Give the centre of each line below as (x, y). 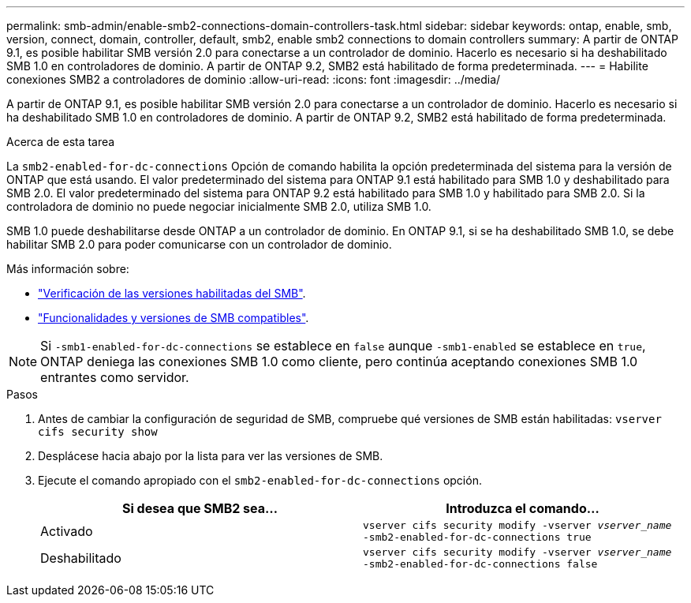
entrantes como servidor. (115, 377)
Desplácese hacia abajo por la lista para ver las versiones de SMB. (211, 456)
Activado (67, 531)
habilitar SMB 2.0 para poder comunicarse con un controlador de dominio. (199, 244)
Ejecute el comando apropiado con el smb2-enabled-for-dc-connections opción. (260, 480)
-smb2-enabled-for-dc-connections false (480, 564)
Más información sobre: (68, 269)
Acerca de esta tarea (61, 142)
